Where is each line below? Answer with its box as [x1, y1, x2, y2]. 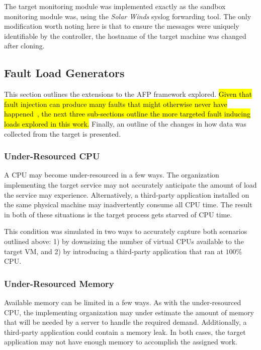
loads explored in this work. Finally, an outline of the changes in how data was [4, 118, 247, 129]
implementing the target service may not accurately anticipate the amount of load [4, 179, 257, 190]
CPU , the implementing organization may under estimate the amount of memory [4, 307, 254, 317]
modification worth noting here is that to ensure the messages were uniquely [4, 21, 239, 31]
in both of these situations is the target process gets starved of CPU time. [4, 209, 232, 219]
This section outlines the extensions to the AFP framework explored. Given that [4, 89, 252, 99]
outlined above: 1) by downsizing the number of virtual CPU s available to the [4, 236, 244, 246]
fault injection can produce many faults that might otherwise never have [4, 98, 227, 109]
